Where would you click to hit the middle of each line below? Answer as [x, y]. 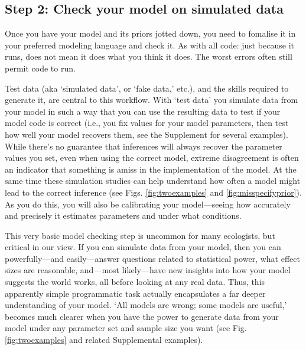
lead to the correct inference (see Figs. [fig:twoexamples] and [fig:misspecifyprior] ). [153, 192]
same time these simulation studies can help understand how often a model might [153, 181]
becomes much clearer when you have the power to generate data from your [142, 316]
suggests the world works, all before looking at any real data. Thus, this [135, 282]
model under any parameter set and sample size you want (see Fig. [126, 328]
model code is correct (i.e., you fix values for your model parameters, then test [147, 123]
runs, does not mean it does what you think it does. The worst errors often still [149, 56]
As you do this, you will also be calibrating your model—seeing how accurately [148, 204]
